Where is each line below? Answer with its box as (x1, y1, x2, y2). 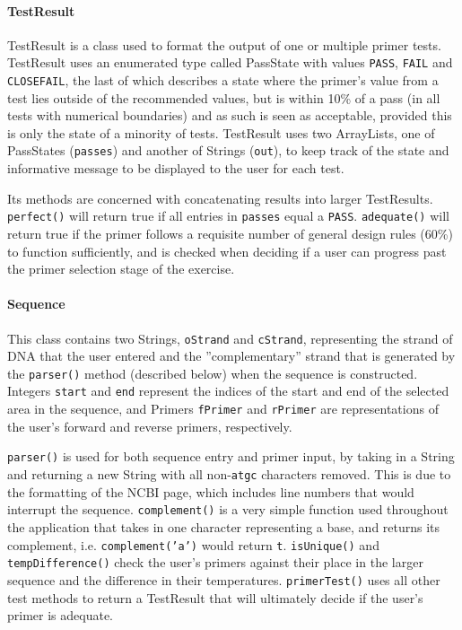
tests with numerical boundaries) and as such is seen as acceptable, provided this (7, 106, 452, 125)
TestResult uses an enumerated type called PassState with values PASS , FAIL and (7, 53, 453, 72)
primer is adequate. (7, 606, 113, 625)
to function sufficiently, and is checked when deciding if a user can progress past (7, 241, 447, 260)
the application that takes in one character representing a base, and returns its (7, 517, 440, 536)
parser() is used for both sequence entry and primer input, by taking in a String (7, 447, 455, 466)
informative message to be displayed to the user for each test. (7, 159, 344, 178)
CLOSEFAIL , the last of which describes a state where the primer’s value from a (7, 71, 439, 90)
